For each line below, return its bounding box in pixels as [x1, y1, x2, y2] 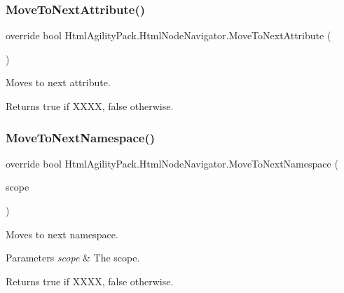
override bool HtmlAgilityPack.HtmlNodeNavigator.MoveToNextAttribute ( [6, 28, 331, 43]
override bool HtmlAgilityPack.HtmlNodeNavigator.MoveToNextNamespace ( [6, 156, 338, 170]
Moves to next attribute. [6, 75, 111, 90]
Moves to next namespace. [6, 226, 118, 241]
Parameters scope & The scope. [6, 250, 140, 265]
